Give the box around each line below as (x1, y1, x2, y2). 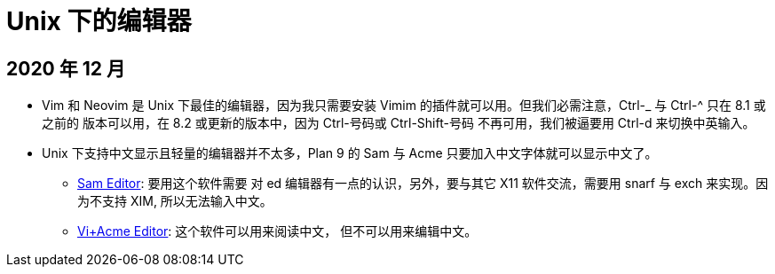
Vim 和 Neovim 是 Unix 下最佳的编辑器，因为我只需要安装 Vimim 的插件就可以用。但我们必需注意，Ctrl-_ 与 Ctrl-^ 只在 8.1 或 (42, 98, 766, 114)
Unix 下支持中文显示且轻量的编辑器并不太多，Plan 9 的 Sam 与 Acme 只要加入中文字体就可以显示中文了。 (42, 145, 658, 161)
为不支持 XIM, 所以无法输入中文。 (77, 193, 273, 209)
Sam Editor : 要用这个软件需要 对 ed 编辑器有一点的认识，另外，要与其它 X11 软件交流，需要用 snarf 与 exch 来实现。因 (77, 176, 769, 192)
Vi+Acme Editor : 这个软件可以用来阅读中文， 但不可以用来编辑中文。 (77, 223, 478, 239)
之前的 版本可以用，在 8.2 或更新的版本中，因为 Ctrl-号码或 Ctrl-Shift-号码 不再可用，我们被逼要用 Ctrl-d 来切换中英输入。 (42, 115, 755, 131)
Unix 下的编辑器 (6, 6, 192, 36)
